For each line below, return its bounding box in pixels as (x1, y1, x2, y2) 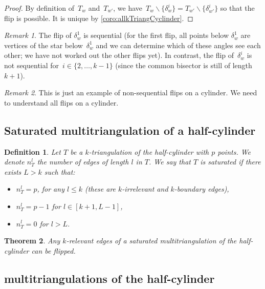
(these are (85, 183, 116, 194)
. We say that (148, 156, 191, 167)
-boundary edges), (174, 183, 229, 194)
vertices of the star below (4, 39, 83, 50)
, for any (37, 183, 64, 194)
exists (4, 166, 21, 177)
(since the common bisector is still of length (115, 59, 252, 70)
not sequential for (4, 59, 59, 70)
